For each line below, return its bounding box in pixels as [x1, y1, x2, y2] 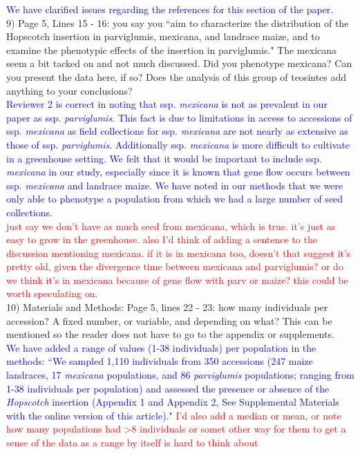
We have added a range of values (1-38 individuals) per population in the [6, 340, 316, 354]
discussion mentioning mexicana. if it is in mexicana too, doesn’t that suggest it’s [6, 245, 351, 260]
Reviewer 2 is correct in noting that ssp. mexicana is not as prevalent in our [6, 97, 328, 111]
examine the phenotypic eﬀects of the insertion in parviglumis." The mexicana [6, 42, 337, 57]
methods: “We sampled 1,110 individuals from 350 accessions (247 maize [6, 354, 313, 368]
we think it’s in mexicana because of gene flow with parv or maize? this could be [6, 272, 348, 287]
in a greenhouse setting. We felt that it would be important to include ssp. [6, 151, 322, 165]
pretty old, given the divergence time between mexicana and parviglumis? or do [6, 259, 343, 274]
